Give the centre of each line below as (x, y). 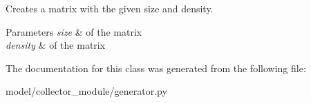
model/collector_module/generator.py (86, 91)
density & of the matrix (56, 45)
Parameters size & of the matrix (74, 31)
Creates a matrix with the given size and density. (110, 8)
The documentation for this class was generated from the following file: (156, 68)
